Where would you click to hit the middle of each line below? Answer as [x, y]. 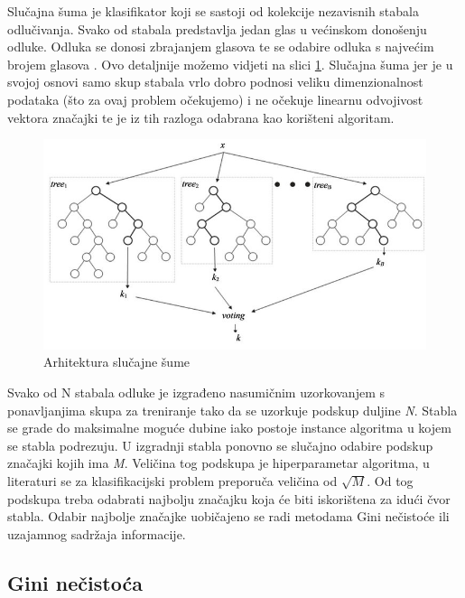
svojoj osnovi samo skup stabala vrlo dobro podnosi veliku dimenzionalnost [215, 82]
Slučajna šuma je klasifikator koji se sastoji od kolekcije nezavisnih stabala [213, 11]
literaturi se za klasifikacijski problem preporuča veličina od [172, 480]
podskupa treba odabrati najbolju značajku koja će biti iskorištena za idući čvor [229, 498]
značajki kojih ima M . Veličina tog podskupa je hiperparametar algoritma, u [219, 463]
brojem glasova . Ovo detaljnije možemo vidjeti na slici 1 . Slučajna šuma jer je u [230, 64]
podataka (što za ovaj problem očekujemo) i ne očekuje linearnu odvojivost [215, 99]
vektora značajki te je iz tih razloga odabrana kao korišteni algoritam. [201, 117]
